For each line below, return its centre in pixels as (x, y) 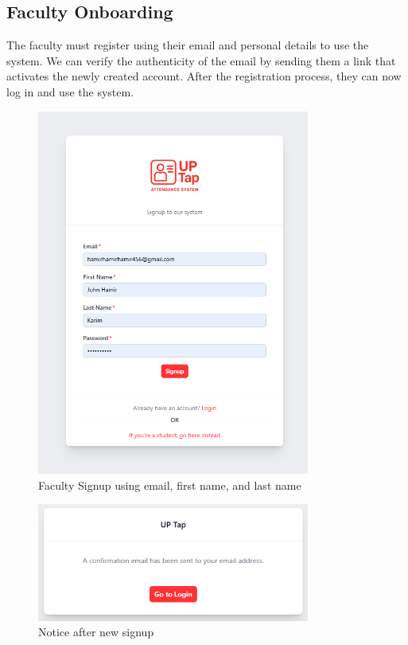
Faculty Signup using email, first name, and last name (170, 485)
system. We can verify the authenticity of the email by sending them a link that (201, 60)
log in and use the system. (70, 91)
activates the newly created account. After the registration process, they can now (204, 76)
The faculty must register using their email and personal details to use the (188, 45)
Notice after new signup (96, 632)
